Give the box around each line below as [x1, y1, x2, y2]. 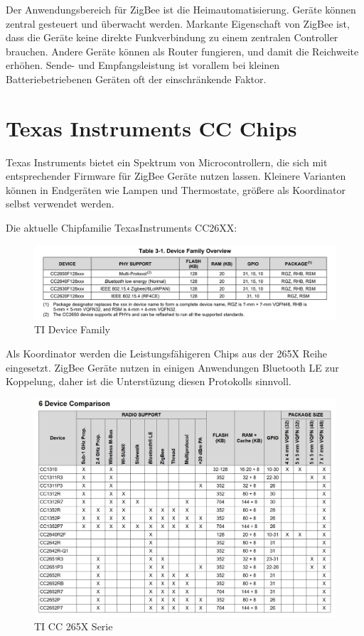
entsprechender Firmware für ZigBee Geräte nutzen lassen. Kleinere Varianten [6, 168, 346, 183]
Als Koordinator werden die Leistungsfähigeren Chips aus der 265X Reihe [6, 346, 328, 361]
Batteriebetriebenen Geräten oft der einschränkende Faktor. [6, 71, 267, 86]
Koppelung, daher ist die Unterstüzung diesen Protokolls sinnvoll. [6, 374, 291, 389]
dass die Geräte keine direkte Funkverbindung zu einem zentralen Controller [6, 30, 338, 45]
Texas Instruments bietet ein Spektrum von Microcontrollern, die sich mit [6, 154, 328, 169]
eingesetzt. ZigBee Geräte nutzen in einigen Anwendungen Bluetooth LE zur [6, 360, 339, 374]
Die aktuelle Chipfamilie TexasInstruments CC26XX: [6, 220, 237, 235]
